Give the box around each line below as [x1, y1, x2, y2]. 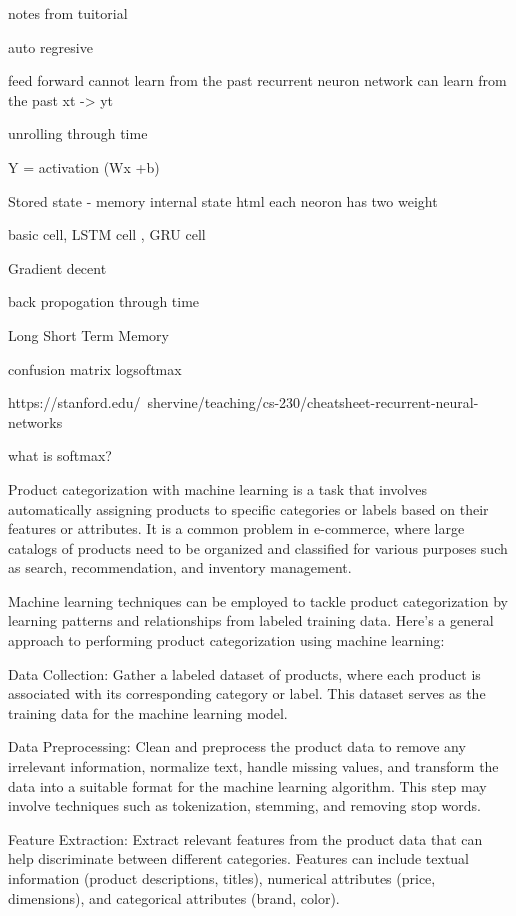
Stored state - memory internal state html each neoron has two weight [8, 190, 438, 211]
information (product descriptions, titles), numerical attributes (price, [8, 868, 436, 888]
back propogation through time [8, 291, 200, 312]
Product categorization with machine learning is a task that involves [8, 478, 427, 499]
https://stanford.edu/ [8, 392, 141, 413]
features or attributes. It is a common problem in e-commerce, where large [8, 518, 465, 539]
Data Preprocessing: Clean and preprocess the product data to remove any [8, 736, 466, 757]
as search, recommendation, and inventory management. [8, 557, 352, 578]
